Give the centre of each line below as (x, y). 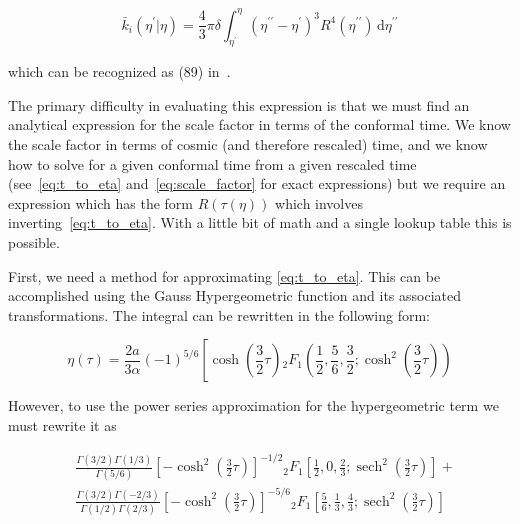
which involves (319, 202)
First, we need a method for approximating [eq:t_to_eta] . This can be (224, 275)
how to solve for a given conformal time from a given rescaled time (212, 163)
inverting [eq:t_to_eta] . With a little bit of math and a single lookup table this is (260, 222)
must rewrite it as (62, 425)
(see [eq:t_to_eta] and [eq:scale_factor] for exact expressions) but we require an (257, 183)
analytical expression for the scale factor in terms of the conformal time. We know (259, 124)
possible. (34, 242)
